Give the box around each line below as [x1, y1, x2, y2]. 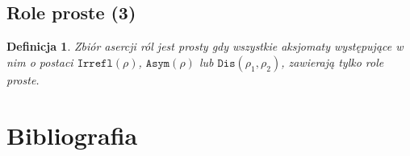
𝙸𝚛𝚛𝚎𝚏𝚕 [77, 57, 113, 69]
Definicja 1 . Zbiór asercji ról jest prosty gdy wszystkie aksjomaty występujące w [6, 38, 404, 55]
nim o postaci [6, 53, 73, 70]
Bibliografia [6, 118, 138, 151]
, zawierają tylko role [281, 53, 384, 70]
